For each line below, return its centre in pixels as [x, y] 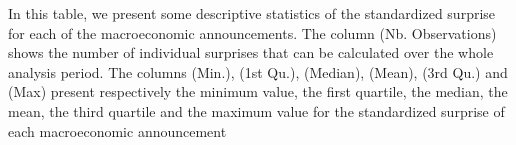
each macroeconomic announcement [117, 130]
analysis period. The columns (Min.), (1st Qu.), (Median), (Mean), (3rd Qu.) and [258, 71]
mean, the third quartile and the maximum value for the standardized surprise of [256, 110]
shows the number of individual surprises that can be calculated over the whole [251, 52]
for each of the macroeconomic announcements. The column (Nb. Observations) [252, 32]
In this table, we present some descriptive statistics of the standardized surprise [252, 13]
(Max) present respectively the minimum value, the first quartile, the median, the [258, 91]
